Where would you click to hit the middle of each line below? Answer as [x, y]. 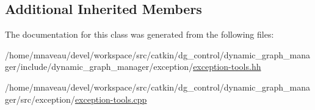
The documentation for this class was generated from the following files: [139, 34]
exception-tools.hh [227, 67]
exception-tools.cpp [111, 99]
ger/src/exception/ [40, 99]
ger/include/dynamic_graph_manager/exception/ [99, 67]
